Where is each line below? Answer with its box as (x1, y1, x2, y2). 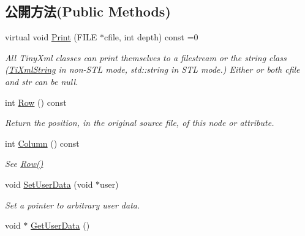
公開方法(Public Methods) (5, 2, 171, 21)
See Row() (5, 157, 43, 170)
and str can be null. (5, 75, 78, 87)
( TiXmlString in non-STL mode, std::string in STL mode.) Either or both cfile (5, 63, 300, 76)
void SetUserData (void (5, 177, 93, 190)
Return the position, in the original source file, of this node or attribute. (5, 116, 274, 129)
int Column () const (5, 136, 80, 149)
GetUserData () (31, 219, 90, 232)
